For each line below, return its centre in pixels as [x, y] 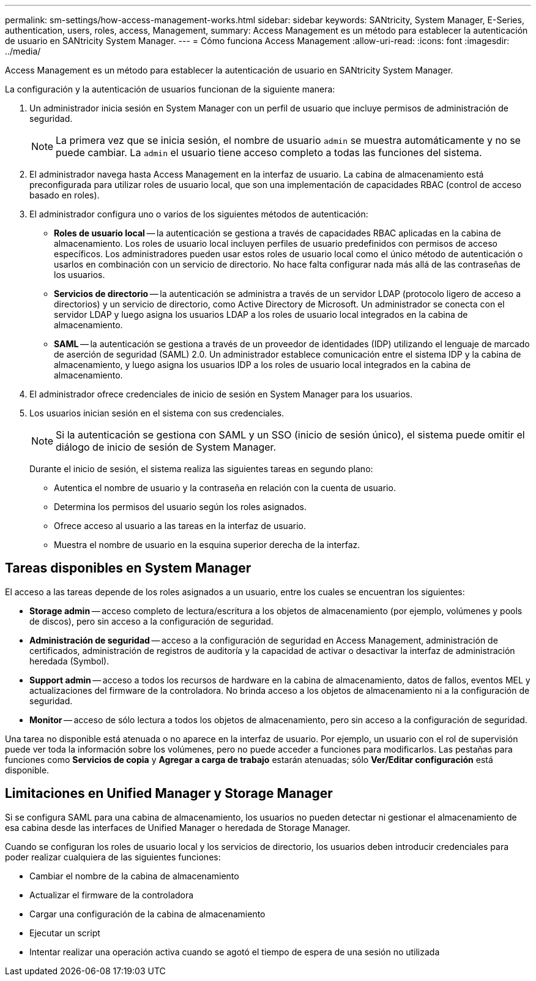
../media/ [23, 51]
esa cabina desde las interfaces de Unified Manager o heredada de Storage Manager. [178, 827]
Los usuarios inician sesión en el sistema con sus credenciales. [157, 413]
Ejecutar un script [65, 933]
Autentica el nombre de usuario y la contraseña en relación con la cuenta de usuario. [225, 488]
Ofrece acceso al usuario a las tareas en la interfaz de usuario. [180, 526]
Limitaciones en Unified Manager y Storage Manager [169, 794]
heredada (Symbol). [69, 661]
